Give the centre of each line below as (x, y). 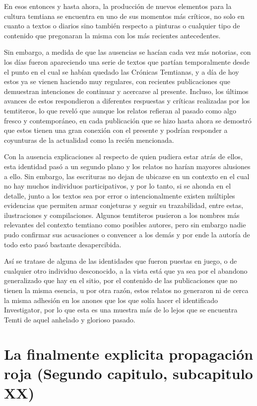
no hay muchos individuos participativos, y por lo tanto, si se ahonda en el (118, 186)
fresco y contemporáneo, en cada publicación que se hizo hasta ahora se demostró (128, 120)
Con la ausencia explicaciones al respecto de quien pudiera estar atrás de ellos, (123, 156)
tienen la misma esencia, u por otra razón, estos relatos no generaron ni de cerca (126, 290)
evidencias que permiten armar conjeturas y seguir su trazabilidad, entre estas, (124, 205)
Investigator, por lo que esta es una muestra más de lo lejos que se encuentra (121, 310)
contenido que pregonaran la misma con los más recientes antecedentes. (112, 35)
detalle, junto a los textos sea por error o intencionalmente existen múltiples (120, 195)
